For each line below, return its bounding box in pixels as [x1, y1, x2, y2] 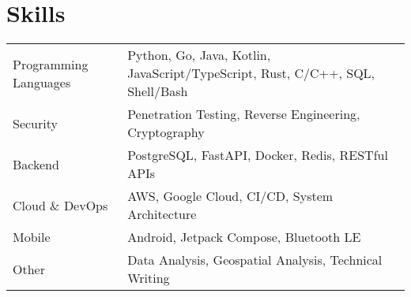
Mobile [13, 228, 51, 247]
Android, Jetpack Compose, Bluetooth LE [127, 228, 361, 247]
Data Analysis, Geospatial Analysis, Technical [127, 251, 383, 269]
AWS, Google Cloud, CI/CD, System [127, 187, 334, 206]
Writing [127, 269, 170, 288]
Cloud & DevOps [13, 195, 108, 214]
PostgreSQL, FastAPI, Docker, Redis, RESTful [127, 146, 388, 165]
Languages [13, 72, 71, 91]
